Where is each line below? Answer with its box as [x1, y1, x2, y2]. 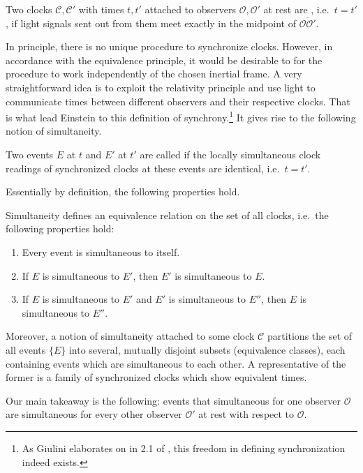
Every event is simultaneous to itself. [22, 244, 180, 259]
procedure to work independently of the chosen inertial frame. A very [6, 66, 302, 81]
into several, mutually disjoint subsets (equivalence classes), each [68, 342, 346, 356]
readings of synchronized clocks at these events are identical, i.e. [6, 160, 280, 175]
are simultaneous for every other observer [6, 407, 182, 421]
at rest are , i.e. [263, 2, 329, 16]
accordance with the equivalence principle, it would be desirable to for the [6, 52, 323, 67]
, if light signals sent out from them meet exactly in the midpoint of [6, 15, 296, 30]
